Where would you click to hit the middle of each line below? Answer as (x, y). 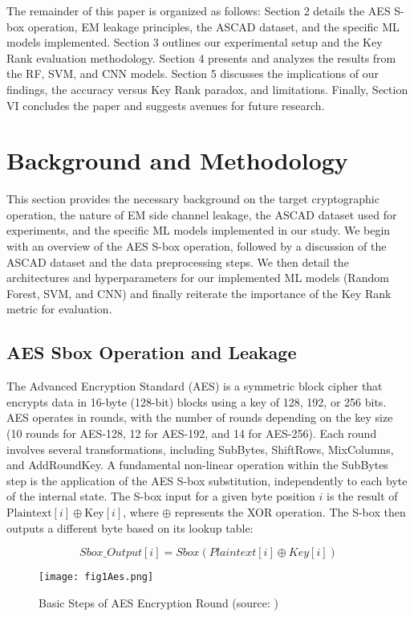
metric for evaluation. (59, 309)
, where (141, 511)
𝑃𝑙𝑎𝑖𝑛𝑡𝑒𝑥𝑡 (233, 553)
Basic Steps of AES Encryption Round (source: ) (159, 602)
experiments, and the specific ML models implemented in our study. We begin (199, 230)
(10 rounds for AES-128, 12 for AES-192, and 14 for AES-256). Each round (192, 433)
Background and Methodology (177, 160)
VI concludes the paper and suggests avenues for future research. (166, 105)
